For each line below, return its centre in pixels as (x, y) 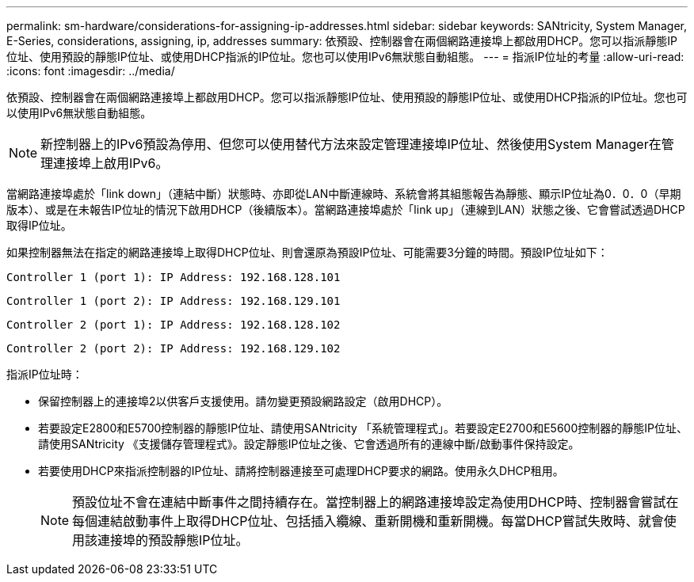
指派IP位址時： (45, 374)
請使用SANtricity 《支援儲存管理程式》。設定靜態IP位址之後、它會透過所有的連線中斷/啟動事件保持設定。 (309, 444)
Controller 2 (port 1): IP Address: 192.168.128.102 (173, 325)
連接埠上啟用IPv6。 (111, 163)
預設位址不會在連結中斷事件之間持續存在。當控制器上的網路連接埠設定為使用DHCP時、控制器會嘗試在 (376, 502)
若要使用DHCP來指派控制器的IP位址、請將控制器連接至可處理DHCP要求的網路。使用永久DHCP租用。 (301, 471)
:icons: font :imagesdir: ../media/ (91, 71)
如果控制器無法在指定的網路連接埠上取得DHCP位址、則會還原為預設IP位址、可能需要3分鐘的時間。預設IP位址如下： (307, 252)
